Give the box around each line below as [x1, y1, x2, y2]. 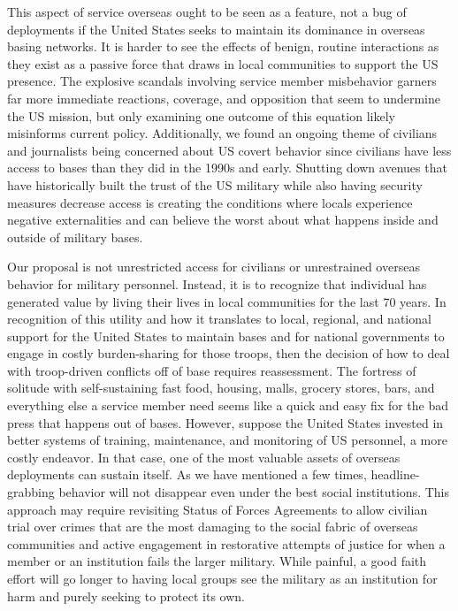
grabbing [7, 483, 55, 501]
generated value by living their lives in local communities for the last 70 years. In [7, 292, 447, 310]
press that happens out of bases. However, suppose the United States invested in [7, 413, 444, 432]
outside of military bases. [7, 227, 143, 246]
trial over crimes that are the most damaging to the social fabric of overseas [7, 517, 418, 536]
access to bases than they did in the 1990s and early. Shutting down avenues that [7, 158, 447, 177]
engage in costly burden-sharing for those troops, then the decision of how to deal [7, 344, 450, 363]
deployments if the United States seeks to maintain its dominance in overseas [7, 19, 425, 38]
